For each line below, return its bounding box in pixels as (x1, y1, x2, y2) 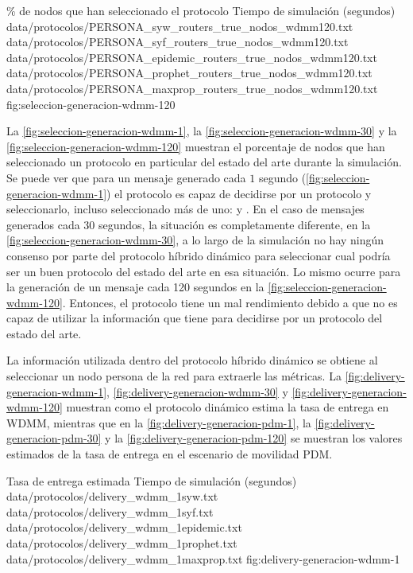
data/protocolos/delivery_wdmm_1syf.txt (6, 503, 214, 520)
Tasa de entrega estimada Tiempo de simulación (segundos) (6, 472, 297, 489)
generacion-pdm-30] (6, 430, 102, 446)
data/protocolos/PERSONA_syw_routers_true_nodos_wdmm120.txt (6, 18, 353, 34)
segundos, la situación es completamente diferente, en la (98, 216, 371, 232)
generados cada (6, 216, 80, 232)
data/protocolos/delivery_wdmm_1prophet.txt (6, 535, 237, 551)
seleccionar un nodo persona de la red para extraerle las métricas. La (6, 368, 342, 384)
